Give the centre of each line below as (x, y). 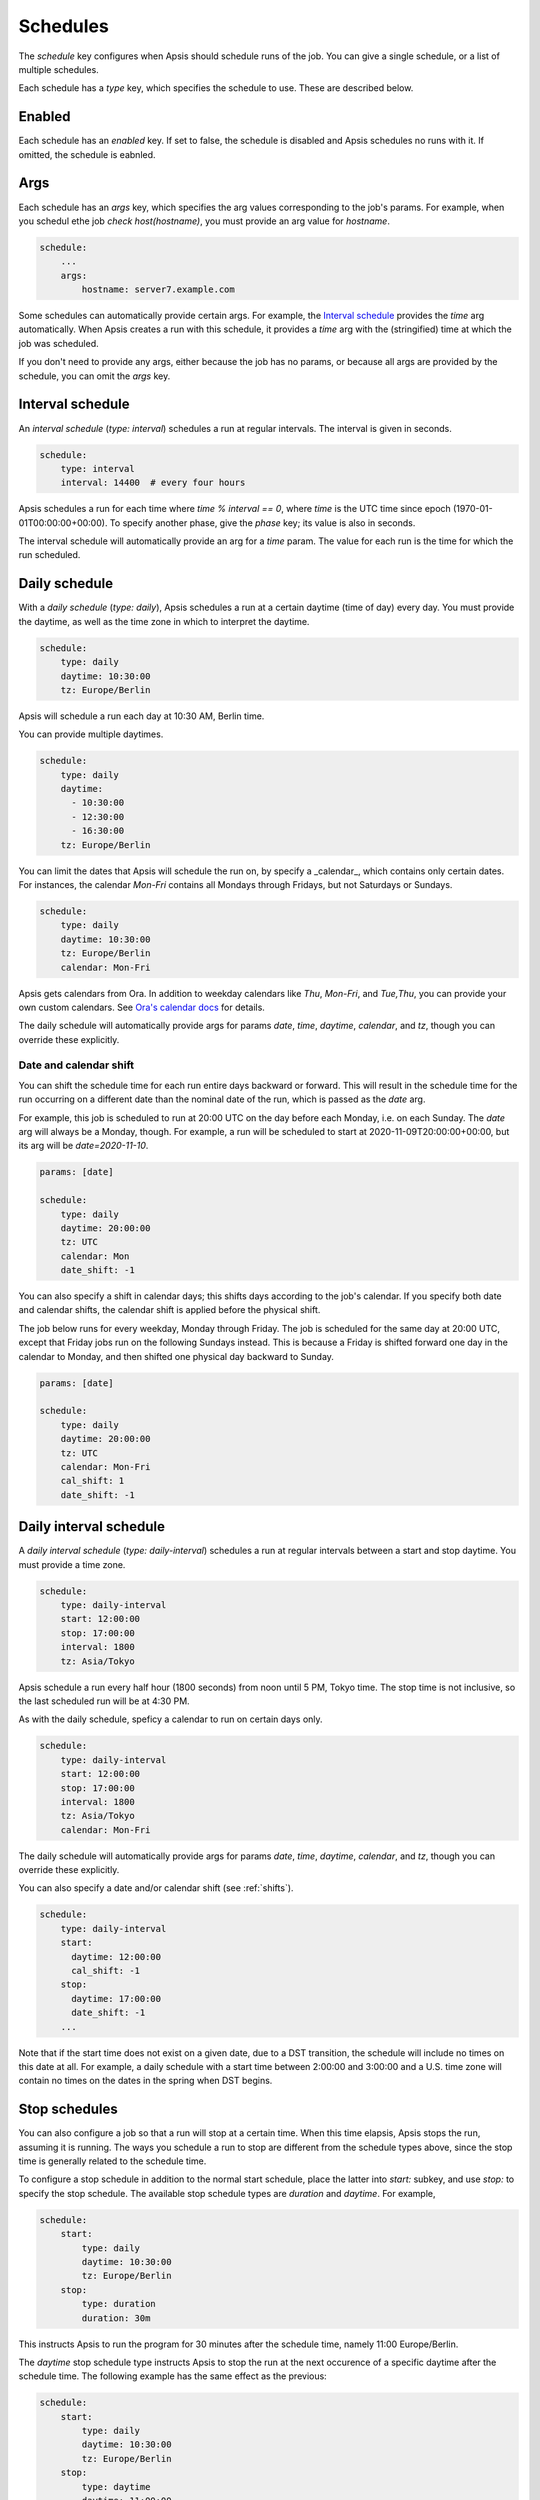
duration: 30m (116, 2318)
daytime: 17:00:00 (116, 1998)
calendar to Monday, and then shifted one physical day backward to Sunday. (176, 1356)
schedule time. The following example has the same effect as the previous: (172, 2376)
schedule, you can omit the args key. (94, 376)
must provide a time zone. (72, 1564)
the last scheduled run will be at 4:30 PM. (104, 1701)
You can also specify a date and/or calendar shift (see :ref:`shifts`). (156, 1888)
